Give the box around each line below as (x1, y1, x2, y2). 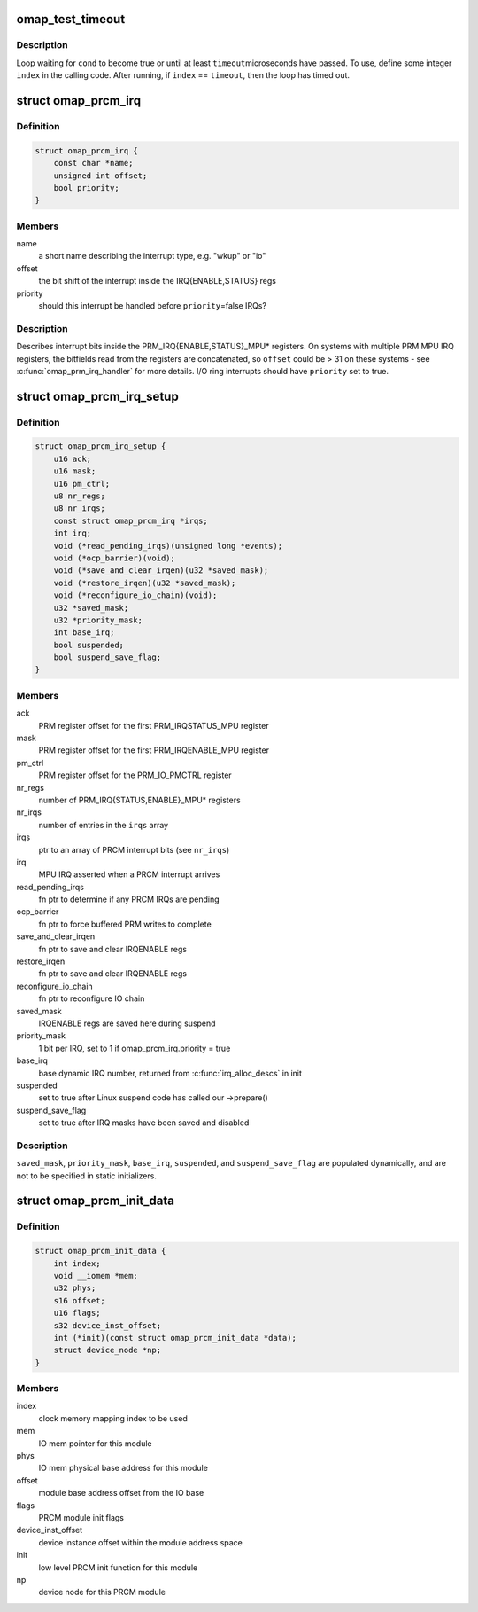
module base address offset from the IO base (38, 1488, 204, 1499)
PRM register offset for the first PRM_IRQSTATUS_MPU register (38, 720, 269, 731)
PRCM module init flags (38, 1512, 124, 1522)
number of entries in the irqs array (38, 819, 168, 830)
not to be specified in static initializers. (16, 1170, 157, 1181)
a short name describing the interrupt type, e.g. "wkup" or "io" (38, 251, 266, 262)
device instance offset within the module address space (38, 1537, 243, 1547)
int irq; (53, 528, 92, 538)
